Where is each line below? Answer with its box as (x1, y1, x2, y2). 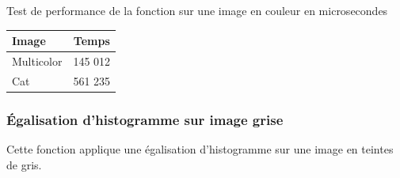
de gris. (6, 156, 42, 172)
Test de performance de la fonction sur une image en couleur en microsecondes (6, 2, 388, 18)
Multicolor (12, 52, 63, 69)
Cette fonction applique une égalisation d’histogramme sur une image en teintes (6, 141, 394, 157)
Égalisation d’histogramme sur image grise (6, 109, 284, 129)
